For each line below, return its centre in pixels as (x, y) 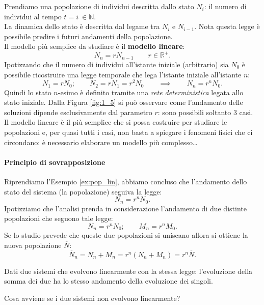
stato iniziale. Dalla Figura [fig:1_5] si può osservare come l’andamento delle (124, 102)
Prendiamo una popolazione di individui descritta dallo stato (99, 6)
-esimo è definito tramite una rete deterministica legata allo (151, 92)
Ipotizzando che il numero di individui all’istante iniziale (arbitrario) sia (116, 64)
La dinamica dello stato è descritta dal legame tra (82, 26)
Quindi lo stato (28, 92)
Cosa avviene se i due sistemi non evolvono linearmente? (92, 298)
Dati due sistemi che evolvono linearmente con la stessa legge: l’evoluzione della (128, 271)
